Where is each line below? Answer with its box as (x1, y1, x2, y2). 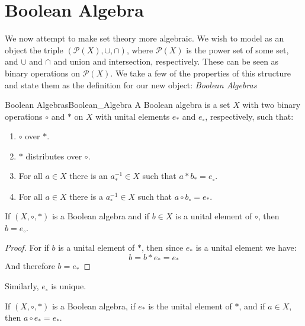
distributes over (25, 149, 82, 162)
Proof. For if (5, 241, 49, 254)
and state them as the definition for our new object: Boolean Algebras (5, 78, 257, 91)
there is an (69, 170, 108, 182)
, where (126, 43, 153, 56)
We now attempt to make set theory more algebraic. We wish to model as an (5, 32, 284, 44)
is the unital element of (148, 299, 232, 312)
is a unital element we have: (195, 241, 297, 254)
